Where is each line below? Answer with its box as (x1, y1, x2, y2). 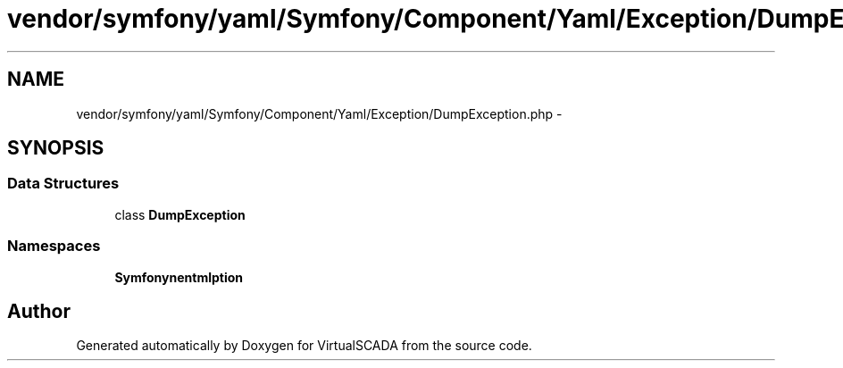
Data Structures (7, 174, 120, 193)
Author (7, 299, 71, 322)
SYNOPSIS (7, 137, 104, 160)
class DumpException (114, 206, 246, 222)
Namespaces (7, 237, 101, 255)
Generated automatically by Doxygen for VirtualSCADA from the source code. (76, 338, 532, 354)
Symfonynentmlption (114, 269, 244, 285)
